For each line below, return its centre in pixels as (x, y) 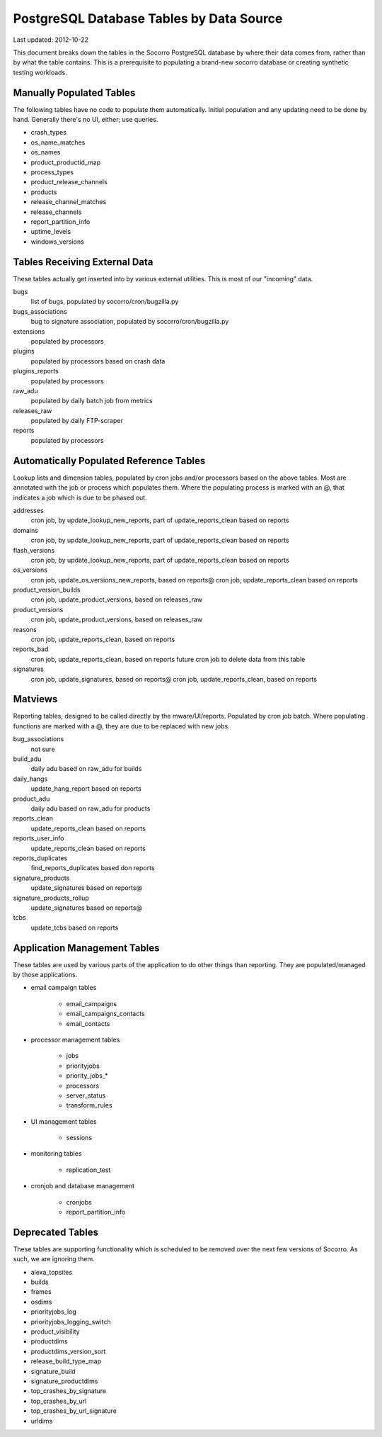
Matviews (35, 699)
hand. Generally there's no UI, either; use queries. (86, 120)
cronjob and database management (82, 1186)
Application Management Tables (86, 948)
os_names (46, 152)
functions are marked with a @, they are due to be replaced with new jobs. (121, 726)
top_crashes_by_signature (69, 1391)
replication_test (88, 1170)
